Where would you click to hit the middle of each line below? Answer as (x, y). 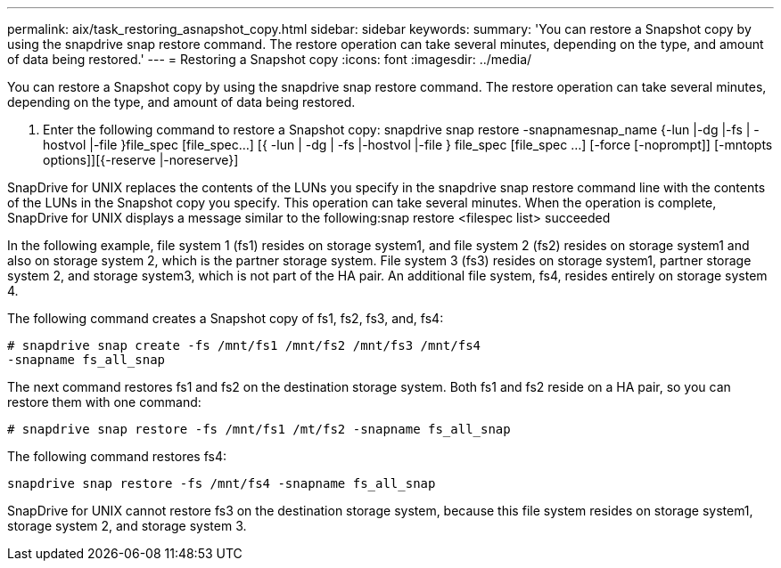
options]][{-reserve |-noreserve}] (141, 160)
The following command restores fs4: (117, 456)
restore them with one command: (104, 402)
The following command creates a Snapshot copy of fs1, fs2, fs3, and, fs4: (226, 318)
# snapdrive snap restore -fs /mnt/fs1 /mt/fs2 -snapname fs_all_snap (259, 429)
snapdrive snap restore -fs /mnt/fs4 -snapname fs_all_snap (222, 483)
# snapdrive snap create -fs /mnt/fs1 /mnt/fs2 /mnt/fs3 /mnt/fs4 (244, 345)
